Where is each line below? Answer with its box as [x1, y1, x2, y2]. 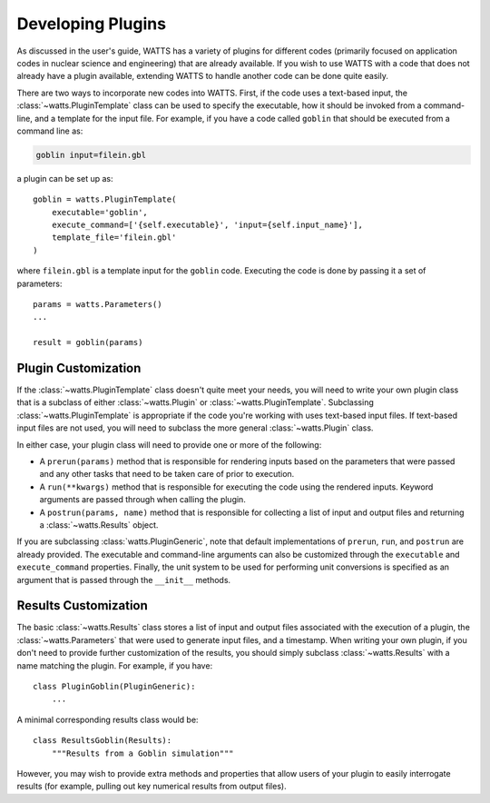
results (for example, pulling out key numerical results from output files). [16, 781, 287, 792]
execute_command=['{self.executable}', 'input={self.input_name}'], [51, 220, 363, 231]
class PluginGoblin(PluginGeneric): [33, 681, 196, 691]
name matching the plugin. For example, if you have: [16, 659, 213, 671]
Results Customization [16, 598, 149, 613]
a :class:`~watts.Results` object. [39, 519, 159, 530]
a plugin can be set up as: [16, 173, 113, 183]
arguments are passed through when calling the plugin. [39, 494, 247, 505]
